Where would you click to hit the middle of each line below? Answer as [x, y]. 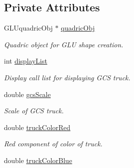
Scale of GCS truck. [34, 111]
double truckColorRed [37, 127]
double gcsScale [27, 94]
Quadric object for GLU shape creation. [64, 44]
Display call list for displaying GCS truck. [67, 77]
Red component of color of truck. [53, 144]
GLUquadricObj [29, 28]
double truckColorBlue [38, 160]
